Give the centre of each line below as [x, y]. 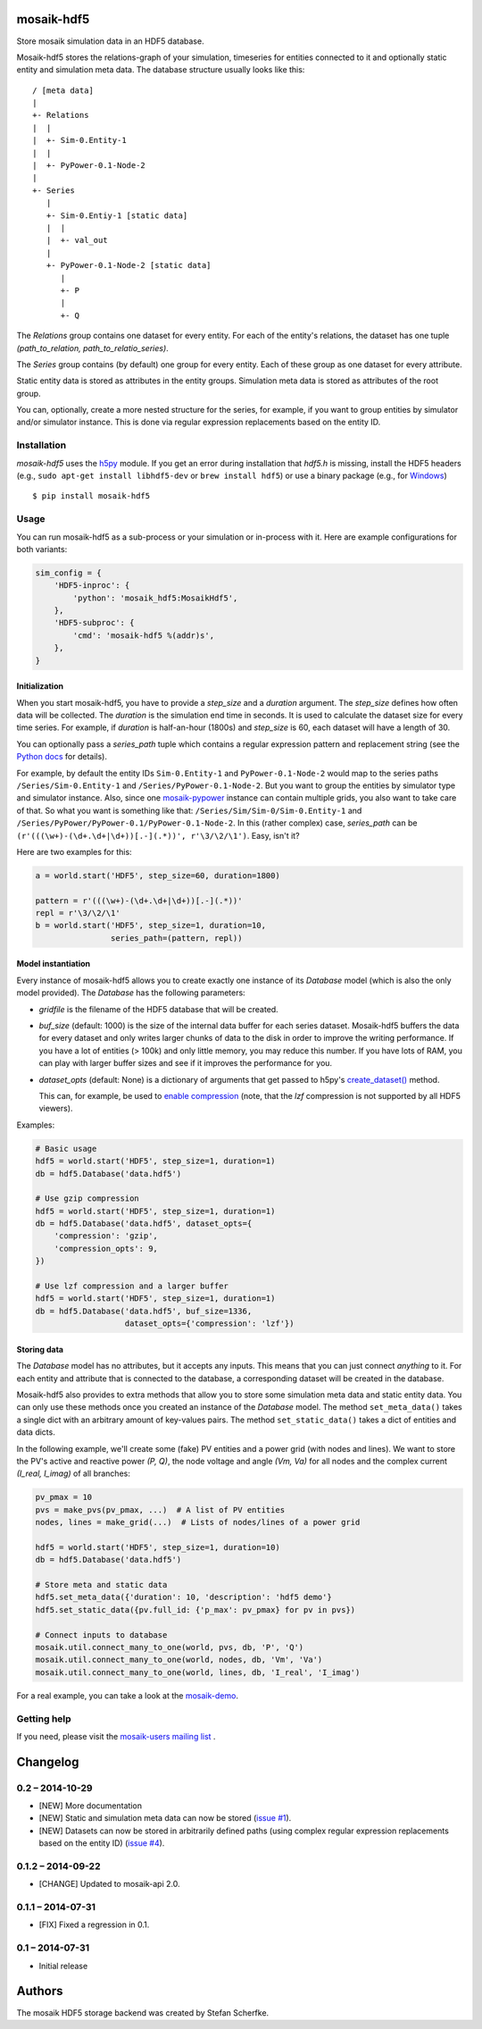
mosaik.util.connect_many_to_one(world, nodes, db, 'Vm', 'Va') [179, 1660]
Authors [40, 1991]
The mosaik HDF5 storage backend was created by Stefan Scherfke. [143, 2012]
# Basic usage [66, 1149]
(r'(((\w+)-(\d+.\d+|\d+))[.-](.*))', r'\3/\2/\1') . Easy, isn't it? [158, 835]
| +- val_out [77, 240]
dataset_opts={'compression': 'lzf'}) [209, 1324]
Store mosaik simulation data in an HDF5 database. [110, 41]
